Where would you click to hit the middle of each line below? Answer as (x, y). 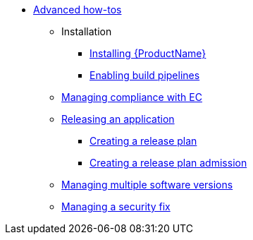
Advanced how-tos (78, 10)
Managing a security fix (116, 206)
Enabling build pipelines (145, 75)
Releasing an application (118, 119)
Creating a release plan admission (168, 163)
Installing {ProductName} (148, 53)
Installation (87, 31)
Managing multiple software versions (147, 185)
